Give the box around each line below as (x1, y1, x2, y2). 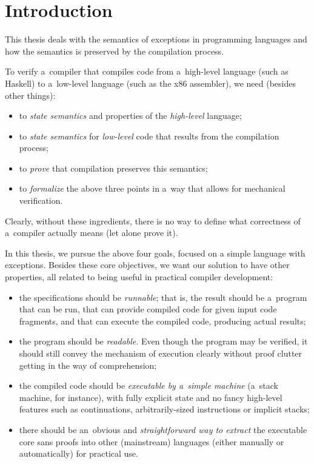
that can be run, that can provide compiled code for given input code (19, 303, 277, 315)
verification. (19, 194, 63, 207)
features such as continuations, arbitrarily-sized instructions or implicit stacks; (19, 403, 310, 415)
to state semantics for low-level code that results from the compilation (19, 129, 279, 142)
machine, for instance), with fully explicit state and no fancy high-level (19, 391, 282, 403)
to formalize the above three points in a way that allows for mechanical (19, 182, 286, 195)
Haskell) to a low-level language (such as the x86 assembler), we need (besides (5, 76, 296, 89)
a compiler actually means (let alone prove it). (5, 226, 178, 239)
